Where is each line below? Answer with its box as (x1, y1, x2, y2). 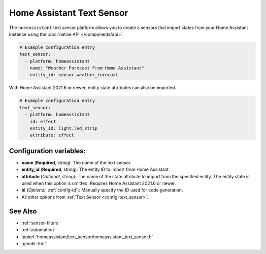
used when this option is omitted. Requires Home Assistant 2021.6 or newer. (21, 180, 176, 187)
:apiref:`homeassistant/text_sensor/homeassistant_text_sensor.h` (21, 234, 153, 240)
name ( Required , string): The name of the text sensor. (21, 159, 132, 165)
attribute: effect (30, 132, 74, 138)
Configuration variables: (9, 147, 86, 155)
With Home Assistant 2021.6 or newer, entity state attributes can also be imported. (9, 85, 177, 91)
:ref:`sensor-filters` (21, 220, 60, 226)
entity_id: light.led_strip (30, 126, 98, 131)
